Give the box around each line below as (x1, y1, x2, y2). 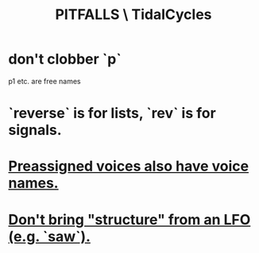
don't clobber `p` (8, 50, 122, 68)
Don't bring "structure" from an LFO (8, 210, 251, 228)
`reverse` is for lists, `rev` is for (8, 105, 216, 122)
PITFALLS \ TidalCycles (55, 6, 212, 24)
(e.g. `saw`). (8, 228, 91, 245)
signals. (8, 121, 62, 140)
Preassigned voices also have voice (8, 157, 249, 175)
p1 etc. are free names (8, 76, 81, 86)
